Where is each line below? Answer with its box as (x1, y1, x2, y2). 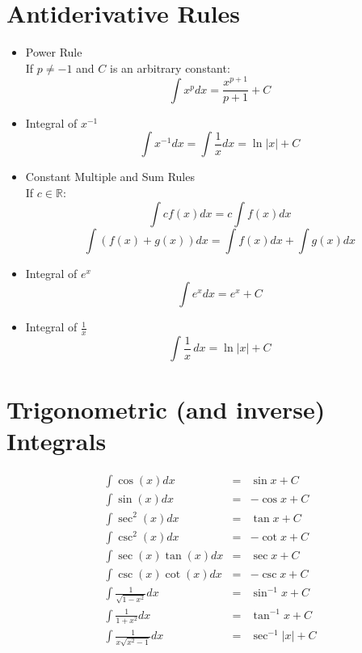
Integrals (6, 424, 107, 457)
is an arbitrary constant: (109, 59, 230, 76)
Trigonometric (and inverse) (6, 393, 326, 426)
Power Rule (25, 44, 82, 61)
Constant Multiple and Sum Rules (25, 168, 195, 185)
